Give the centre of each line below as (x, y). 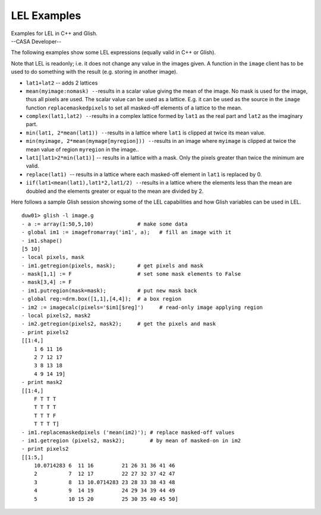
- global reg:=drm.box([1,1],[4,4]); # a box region (101, 299)
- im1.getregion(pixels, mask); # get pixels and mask (112, 266)
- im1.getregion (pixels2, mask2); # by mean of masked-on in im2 (131, 440)
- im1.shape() (42, 241)
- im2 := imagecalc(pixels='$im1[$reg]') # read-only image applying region (142, 307)
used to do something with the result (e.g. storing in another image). (94, 72)
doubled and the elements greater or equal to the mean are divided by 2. (115, 191)
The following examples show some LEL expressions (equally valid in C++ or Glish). (114, 52)
